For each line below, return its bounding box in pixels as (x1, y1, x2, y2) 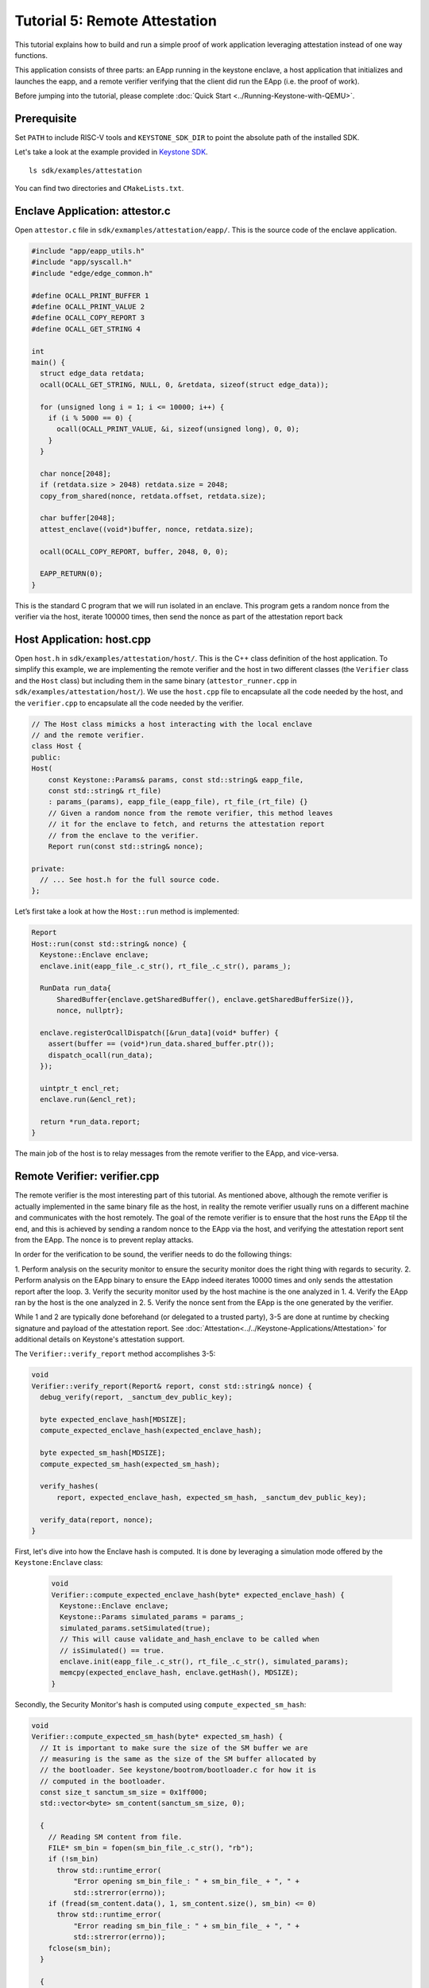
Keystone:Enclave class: (14, 1558, 103, 1567)
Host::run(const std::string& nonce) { (31, 939, 187, 948)
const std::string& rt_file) (48, 786, 162, 795)
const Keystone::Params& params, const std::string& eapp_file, (48, 775, 304, 784)
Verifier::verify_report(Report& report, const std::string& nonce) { (31, 1381, 313, 1391)
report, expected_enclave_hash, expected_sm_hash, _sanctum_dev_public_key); (56, 1493, 367, 1502)
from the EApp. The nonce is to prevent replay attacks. (14, 1235, 194, 1244)
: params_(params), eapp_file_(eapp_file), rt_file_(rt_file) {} (48, 798, 308, 806)
